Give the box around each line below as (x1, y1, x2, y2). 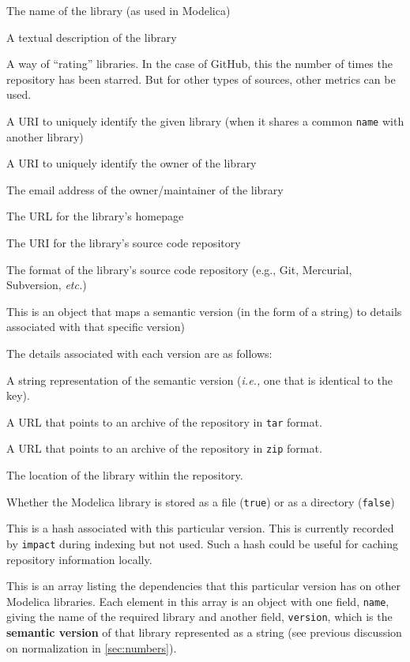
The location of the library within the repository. (6, 467, 243, 483)
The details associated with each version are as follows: (6, 344, 273, 361)
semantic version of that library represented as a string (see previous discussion (6, 624, 402, 641)
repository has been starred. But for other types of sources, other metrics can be (6, 70, 396, 87)
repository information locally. (6, 551, 152, 567)
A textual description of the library (6, 28, 177, 45)
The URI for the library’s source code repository (6, 235, 241, 250)
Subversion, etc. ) (6, 276, 87, 293)
